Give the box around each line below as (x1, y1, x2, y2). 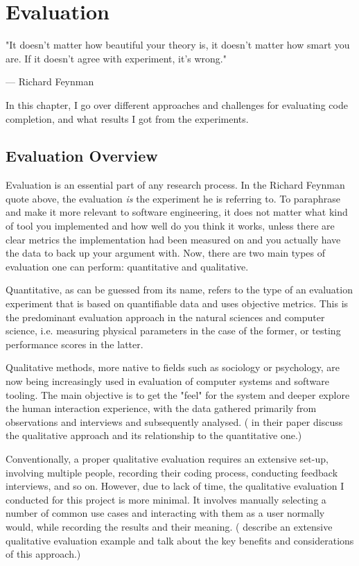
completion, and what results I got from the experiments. (6, 111, 249, 126)
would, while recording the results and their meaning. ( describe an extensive (6, 519, 333, 533)
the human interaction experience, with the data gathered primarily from (6, 401, 317, 415)
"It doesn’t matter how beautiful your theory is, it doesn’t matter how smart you (6, 37, 350, 52)
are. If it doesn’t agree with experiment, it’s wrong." (6, 51, 227, 65)
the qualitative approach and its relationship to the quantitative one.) (6, 428, 302, 443)
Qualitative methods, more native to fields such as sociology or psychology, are (6, 360, 340, 375)
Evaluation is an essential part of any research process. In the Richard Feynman (6, 178, 345, 192)
